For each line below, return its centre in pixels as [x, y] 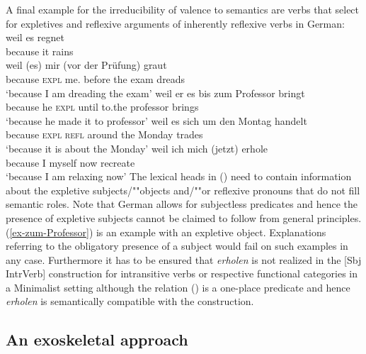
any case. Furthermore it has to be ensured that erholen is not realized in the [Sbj [184, 259]
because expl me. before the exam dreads [96, 78]
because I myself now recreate [70, 162]
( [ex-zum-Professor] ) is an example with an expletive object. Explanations [166, 232]
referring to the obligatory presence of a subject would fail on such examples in [177, 246]
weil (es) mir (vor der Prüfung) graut [86, 65]
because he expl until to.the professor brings [102, 107]
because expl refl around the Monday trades [104, 134]
